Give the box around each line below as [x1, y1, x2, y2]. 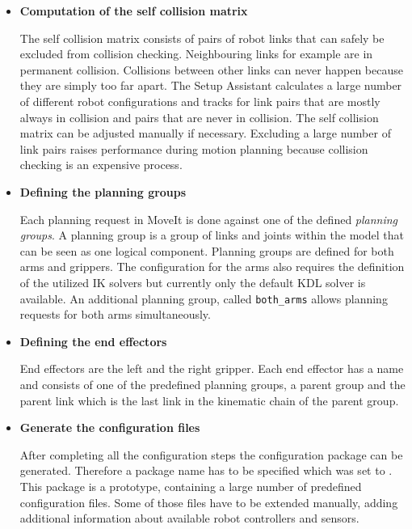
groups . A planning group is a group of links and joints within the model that [19, 226, 404, 243]
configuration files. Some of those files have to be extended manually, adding [19, 493, 398, 510]
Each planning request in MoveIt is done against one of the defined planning [19, 210, 398, 227]
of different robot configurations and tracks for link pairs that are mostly [19, 92, 380, 109]
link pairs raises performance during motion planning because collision [19, 140, 368, 157]
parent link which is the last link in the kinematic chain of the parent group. [19, 391, 399, 408]
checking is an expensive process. [19, 156, 183, 173]
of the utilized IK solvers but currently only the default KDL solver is [19, 273, 366, 290]
